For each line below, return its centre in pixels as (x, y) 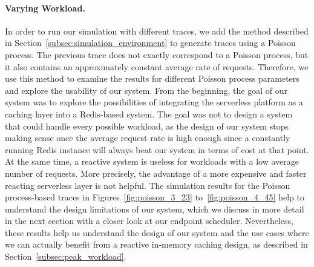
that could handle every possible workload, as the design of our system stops (147, 126)
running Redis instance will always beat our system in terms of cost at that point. (157, 149)
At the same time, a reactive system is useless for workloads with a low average (152, 161)
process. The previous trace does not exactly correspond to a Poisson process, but (157, 54)
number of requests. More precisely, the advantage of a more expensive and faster (156, 173)
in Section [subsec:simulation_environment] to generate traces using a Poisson (150, 43)
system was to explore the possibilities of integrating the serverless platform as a (154, 102)
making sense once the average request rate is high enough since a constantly (148, 138)
